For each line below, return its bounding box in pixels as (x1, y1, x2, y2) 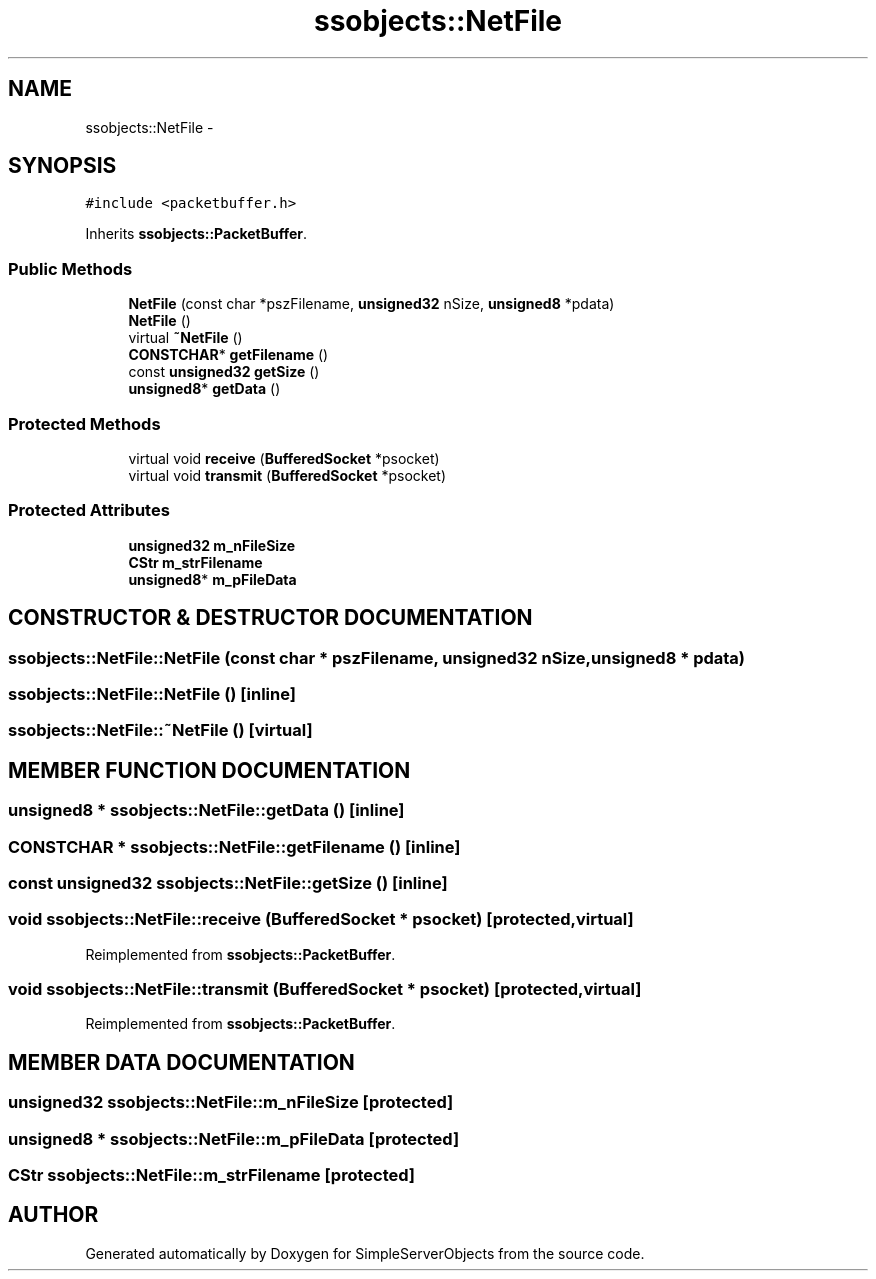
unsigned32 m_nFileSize (128, 536, 296, 554)
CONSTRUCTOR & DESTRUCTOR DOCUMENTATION (8, 605, 533, 631)
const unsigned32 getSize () (128, 363, 320, 381)
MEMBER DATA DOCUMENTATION (8, 1049, 355, 1075)
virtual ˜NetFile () (128, 329, 243, 347)
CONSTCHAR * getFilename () (128, 346, 329, 364)
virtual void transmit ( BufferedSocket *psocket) (128, 466, 447, 484)
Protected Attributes (8, 500, 170, 521)
